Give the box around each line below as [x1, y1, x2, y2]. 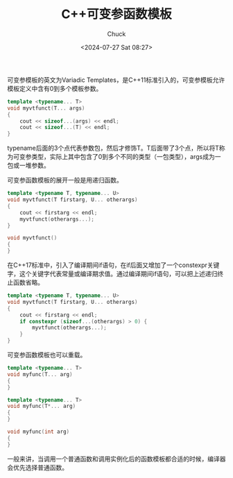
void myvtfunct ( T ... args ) [7, 105, 85, 112]
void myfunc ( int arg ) [7, 428, 70, 436]
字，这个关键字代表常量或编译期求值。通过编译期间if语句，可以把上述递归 [7, 270, 218, 278]
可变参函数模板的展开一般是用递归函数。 [7, 176, 123, 185]
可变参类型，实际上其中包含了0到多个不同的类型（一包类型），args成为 [12, 153, 215, 161]
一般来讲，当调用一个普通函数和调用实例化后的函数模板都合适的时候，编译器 [7, 454, 226, 463]
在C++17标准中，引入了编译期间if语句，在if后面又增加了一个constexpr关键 [7, 261, 220, 269]
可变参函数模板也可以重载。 [7, 351, 87, 359]
